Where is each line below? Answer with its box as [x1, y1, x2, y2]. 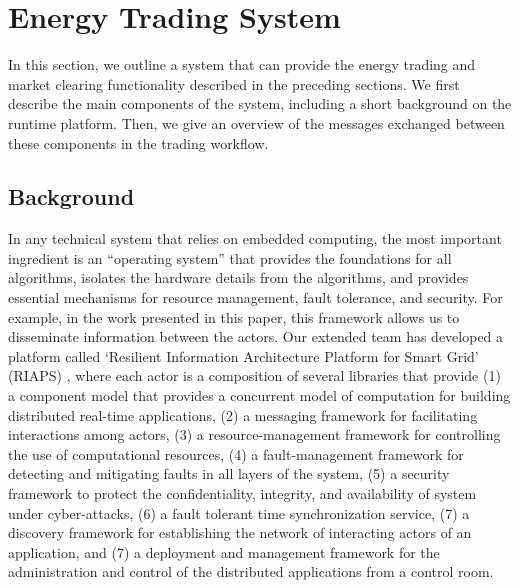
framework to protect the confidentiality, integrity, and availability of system [8, 483, 477, 504]
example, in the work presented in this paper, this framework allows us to [8, 306, 460, 327]
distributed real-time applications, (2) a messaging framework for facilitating [8, 404, 478, 425]
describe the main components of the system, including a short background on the [8, 93, 512, 114]
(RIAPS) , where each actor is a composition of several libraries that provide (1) [8, 365, 501, 386]
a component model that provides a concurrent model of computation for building [8, 385, 511, 406]
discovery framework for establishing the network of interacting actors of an [8, 522, 472, 543]
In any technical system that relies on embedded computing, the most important [8, 228, 502, 249]
